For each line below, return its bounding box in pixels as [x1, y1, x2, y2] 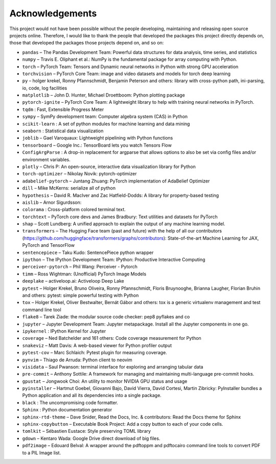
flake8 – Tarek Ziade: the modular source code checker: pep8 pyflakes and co [22, 314, 190, 320]
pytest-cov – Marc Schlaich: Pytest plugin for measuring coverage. [22, 350, 167, 356]
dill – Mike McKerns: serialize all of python [22, 185, 116, 191]
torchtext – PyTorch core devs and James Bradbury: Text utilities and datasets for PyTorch [22, 214, 218, 220]
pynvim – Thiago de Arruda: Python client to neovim [22, 357, 132, 363]
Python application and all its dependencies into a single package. [22, 392, 162, 399]
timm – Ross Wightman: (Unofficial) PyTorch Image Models [22, 271, 147, 277]
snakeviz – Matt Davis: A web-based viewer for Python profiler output [22, 342, 172, 349]
